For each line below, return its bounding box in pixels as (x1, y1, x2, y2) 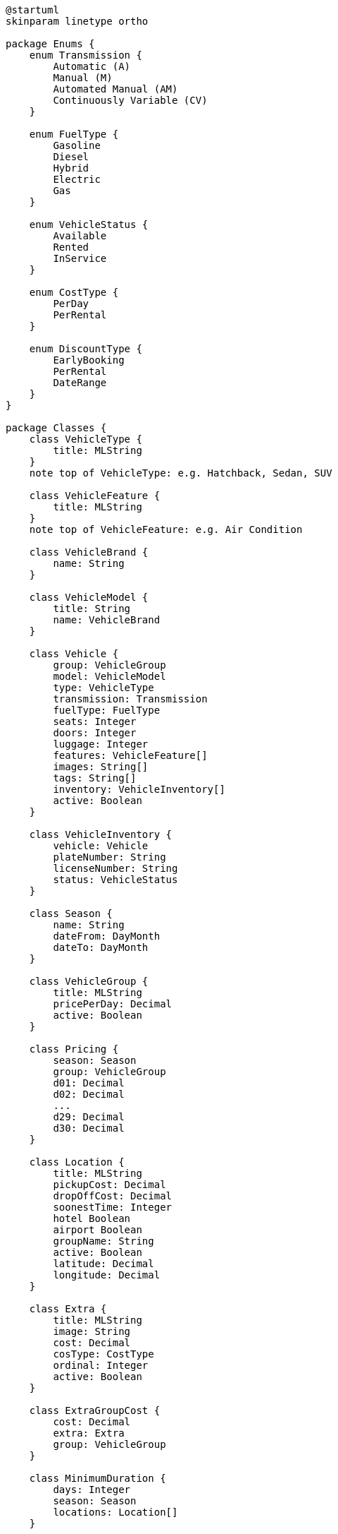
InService (53, 253, 107, 264)
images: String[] (53, 761, 149, 772)
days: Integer (53, 1484, 131, 1495)
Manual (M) (53, 72, 113, 83)
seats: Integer (53, 716, 137, 727)
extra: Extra (53, 1427, 125, 1439)
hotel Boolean (53, 1213, 131, 1224)
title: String (53, 603, 131, 614)
